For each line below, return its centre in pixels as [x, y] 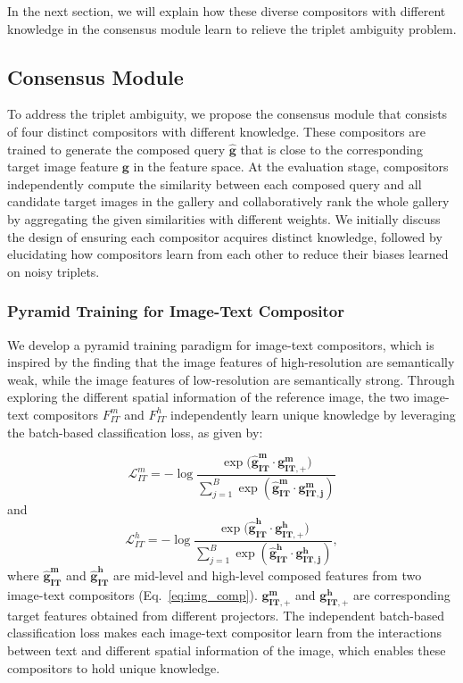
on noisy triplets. [54, 271]
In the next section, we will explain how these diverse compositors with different [227, 11]
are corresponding [401, 595]
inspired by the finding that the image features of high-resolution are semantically [231, 362]
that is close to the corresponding [331, 149]
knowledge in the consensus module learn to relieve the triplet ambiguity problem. [232, 28]
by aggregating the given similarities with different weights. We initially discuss [224, 218]
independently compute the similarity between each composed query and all [215, 183]
